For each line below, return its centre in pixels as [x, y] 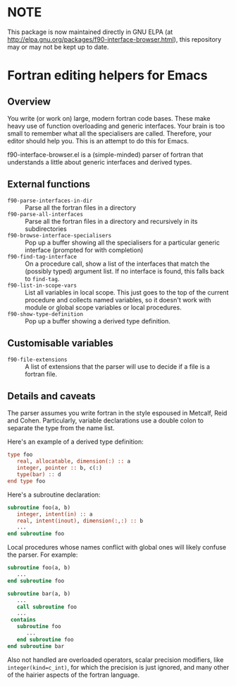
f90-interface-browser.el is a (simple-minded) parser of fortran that [105, 154]
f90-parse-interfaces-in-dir [50, 201]
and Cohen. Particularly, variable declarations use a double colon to [106, 420]
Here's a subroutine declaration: [54, 495]
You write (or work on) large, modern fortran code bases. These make [109, 118]
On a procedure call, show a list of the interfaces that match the [117, 264]
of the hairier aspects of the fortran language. [74, 675]
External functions [49, 184]
